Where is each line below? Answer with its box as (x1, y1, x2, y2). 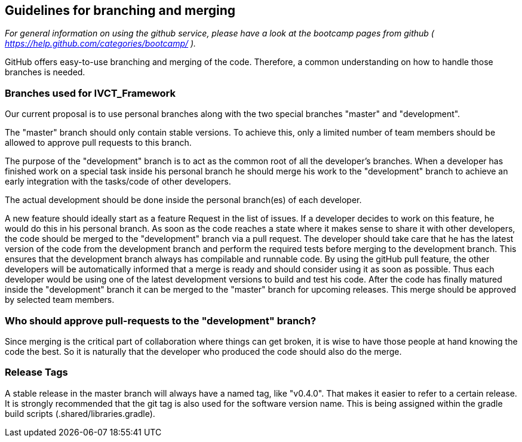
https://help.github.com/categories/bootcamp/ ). (5, 38, 196, 49)
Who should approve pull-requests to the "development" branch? (5, 314, 317, 327)
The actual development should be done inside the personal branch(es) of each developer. (5, 195, 362, 205)
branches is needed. (5, 67, 85, 78)
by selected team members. (5, 294, 115, 305)
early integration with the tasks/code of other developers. (5, 176, 231, 187)
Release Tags (5, 366, 68, 379)
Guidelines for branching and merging (5, 3, 235, 18)
